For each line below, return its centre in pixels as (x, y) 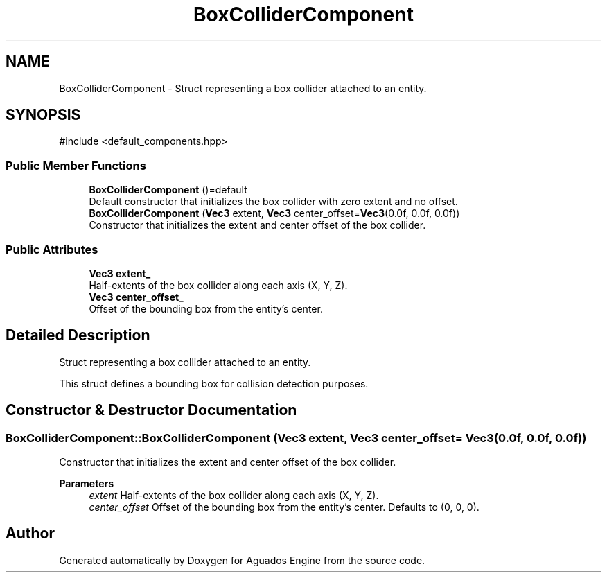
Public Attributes (52, 249)
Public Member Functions (76, 165)
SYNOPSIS (43, 115)
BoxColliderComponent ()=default (168, 190)
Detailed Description (78, 335)
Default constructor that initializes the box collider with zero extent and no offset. (273, 202)
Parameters (87, 483)
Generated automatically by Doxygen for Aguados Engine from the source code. (242, 560)
